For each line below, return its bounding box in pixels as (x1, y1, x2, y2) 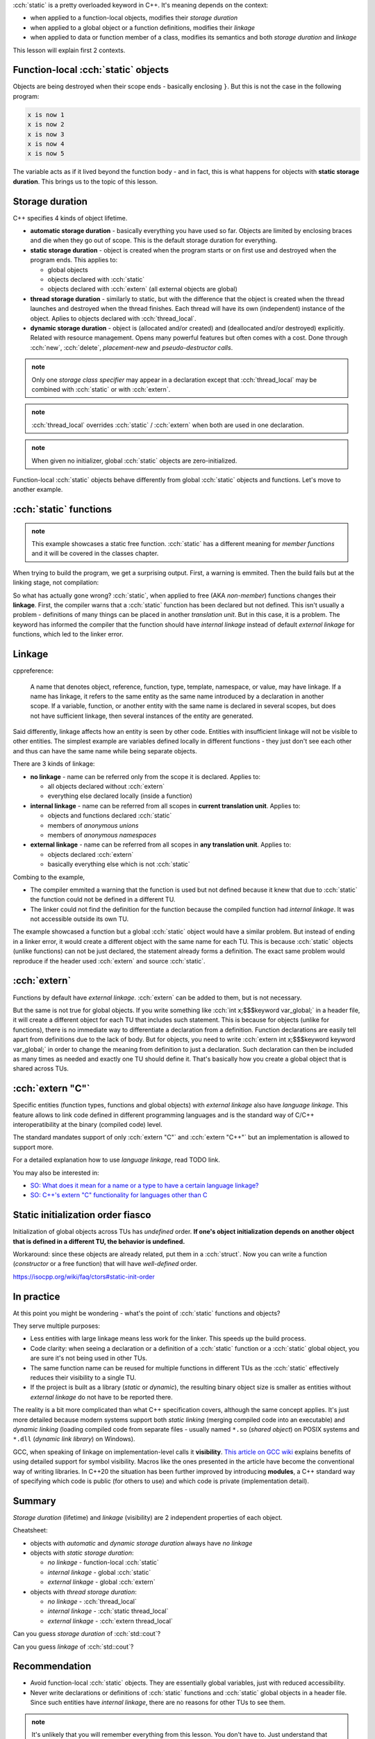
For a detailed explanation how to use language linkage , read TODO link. (12, 1155, 220, 1164)
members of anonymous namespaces (47, 831, 157, 839)
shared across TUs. (12, 1064, 69, 1073)
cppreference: (12, 666, 53, 675)
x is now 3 (27, 130, 65, 138)
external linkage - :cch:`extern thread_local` (47, 1617, 173, 1625)
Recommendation (12, 1660, 92, 1672)
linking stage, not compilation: (12, 578, 99, 587)
